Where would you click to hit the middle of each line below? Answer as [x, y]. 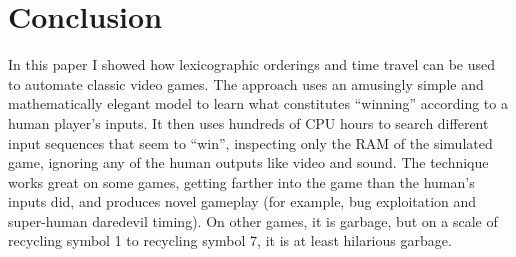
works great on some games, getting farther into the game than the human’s [241, 181]
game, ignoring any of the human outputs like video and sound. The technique [248, 162]
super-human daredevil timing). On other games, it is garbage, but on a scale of [253, 220]
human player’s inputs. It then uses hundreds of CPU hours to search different [248, 122]
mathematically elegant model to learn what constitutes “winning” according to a [258, 103]
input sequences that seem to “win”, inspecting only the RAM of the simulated [250, 142]
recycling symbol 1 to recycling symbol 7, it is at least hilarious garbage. [230, 240]
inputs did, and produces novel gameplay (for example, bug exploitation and [242, 201]
